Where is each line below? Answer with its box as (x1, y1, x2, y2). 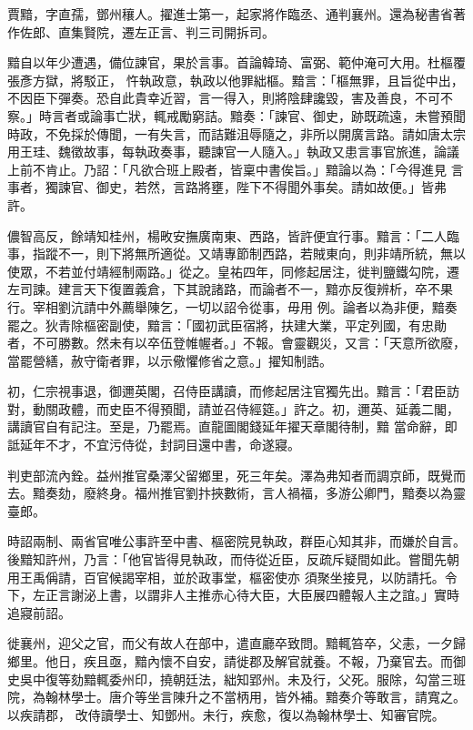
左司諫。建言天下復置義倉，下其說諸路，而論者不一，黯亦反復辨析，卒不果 (7, 279, 453, 299)
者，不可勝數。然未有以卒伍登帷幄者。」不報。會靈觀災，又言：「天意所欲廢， (7, 333, 466, 352)
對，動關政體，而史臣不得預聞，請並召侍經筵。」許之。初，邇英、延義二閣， (7, 399, 459, 418)
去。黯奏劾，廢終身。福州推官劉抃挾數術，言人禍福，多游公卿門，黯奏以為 (7, 483, 453, 502)
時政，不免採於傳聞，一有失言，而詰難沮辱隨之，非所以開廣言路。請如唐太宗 (7, 124, 466, 143)
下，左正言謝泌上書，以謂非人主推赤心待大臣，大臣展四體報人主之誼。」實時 (7, 585, 459, 604)
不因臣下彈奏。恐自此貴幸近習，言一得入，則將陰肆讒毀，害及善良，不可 (7, 88, 440, 107)
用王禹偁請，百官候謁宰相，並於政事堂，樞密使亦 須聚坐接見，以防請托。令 (7, 567, 458, 586)
